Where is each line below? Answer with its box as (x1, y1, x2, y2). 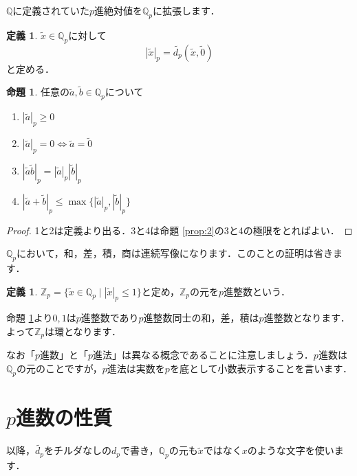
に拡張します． (153, 3, 220, 17)
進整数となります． (263, 310, 350, 325)
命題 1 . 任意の (6, 84, 69, 99)
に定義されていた (12, 3, 89, 17)
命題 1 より (6, 310, 53, 325)
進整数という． (224, 284, 291, 298)
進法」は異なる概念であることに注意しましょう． (93, 348, 314, 362)
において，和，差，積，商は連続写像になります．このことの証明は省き (17, 246, 333, 260)
